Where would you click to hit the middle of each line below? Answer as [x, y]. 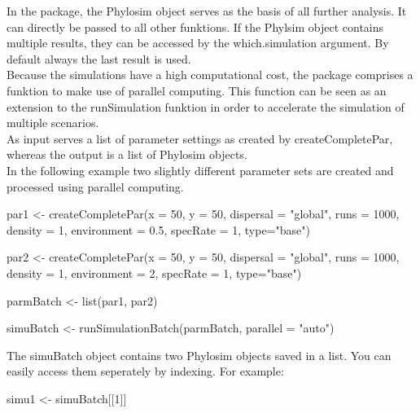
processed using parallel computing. [95, 186]
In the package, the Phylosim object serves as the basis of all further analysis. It [207, 11]
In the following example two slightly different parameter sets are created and [200, 170]
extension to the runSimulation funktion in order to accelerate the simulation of [206, 106]
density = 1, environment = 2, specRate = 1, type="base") [154, 272]
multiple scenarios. [53, 123]
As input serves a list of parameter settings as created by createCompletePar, [200, 138]
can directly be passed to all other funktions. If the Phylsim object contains [195, 26]
